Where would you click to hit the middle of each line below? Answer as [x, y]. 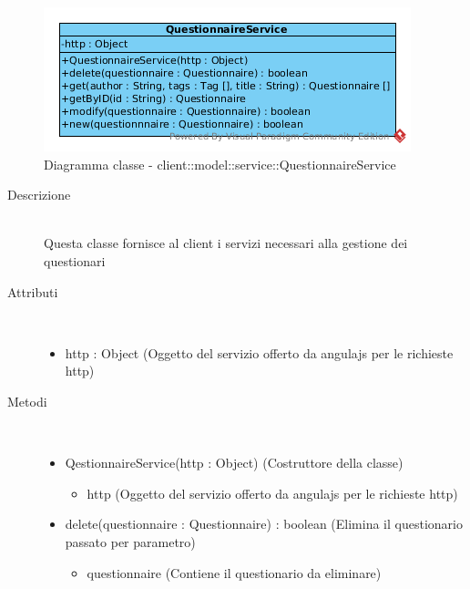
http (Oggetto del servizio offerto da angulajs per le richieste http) [272, 493]
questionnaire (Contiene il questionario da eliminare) [234, 572]
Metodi [27, 401]
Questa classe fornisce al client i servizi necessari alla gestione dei [226, 243]
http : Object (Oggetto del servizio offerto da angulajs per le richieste [259, 352]
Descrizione [39, 195]
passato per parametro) [130, 541]
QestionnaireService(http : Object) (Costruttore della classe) [234, 463]
